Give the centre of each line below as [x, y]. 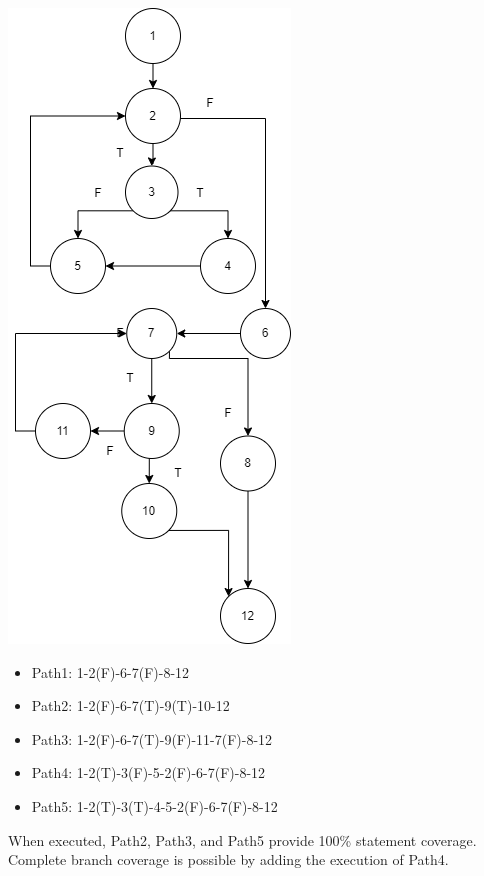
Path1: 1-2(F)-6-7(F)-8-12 [110, 671]
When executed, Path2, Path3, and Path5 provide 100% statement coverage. [242, 839]
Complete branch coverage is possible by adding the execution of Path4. [228, 859]
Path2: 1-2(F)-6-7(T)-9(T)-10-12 [130, 705]
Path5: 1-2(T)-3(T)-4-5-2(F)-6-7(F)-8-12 [154, 805]
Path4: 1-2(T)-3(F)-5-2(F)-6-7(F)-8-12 [148, 772]
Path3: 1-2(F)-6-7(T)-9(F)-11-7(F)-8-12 [152, 738]
